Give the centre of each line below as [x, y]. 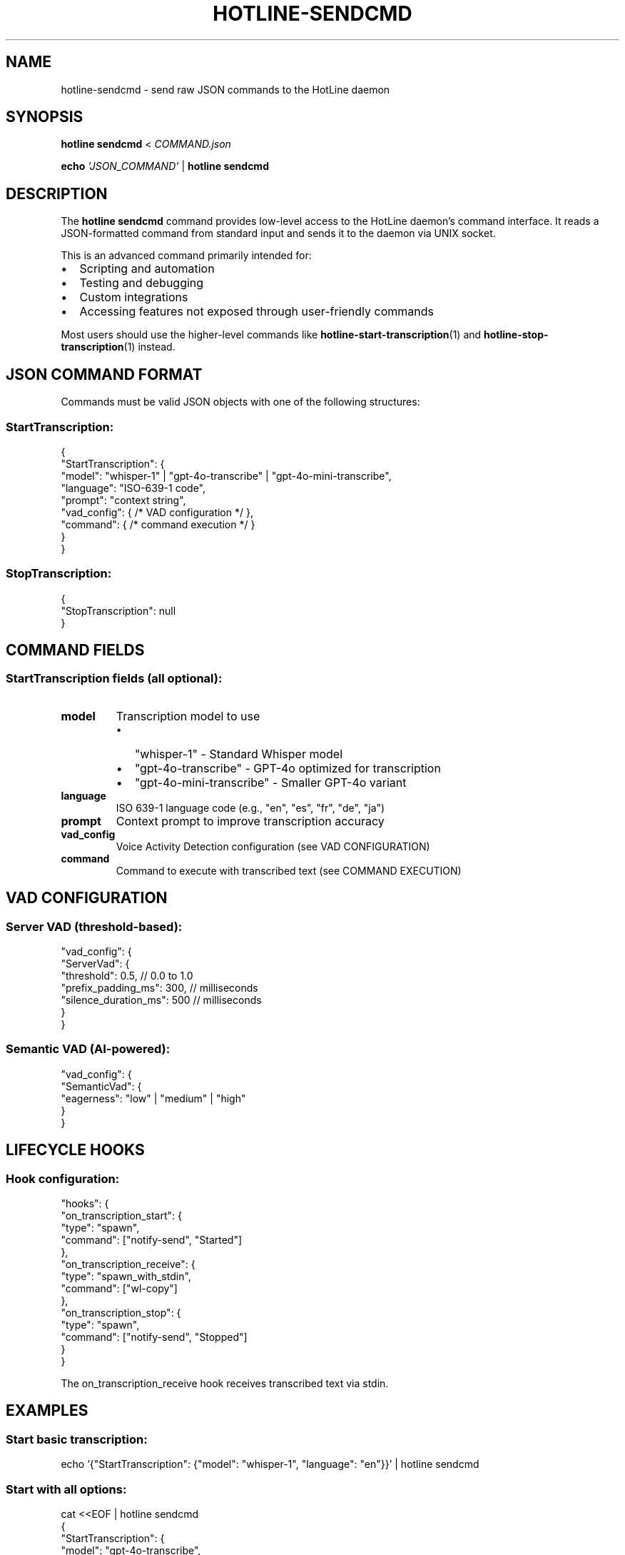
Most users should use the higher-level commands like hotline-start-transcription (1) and [271, 335]
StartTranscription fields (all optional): [114, 679]
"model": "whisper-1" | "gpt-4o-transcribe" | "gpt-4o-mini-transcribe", [226, 475]
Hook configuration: [63, 1178]
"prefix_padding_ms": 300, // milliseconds [159, 988]
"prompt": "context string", [123, 500]
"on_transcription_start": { [121, 1216]
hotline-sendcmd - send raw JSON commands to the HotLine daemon [225, 89]
